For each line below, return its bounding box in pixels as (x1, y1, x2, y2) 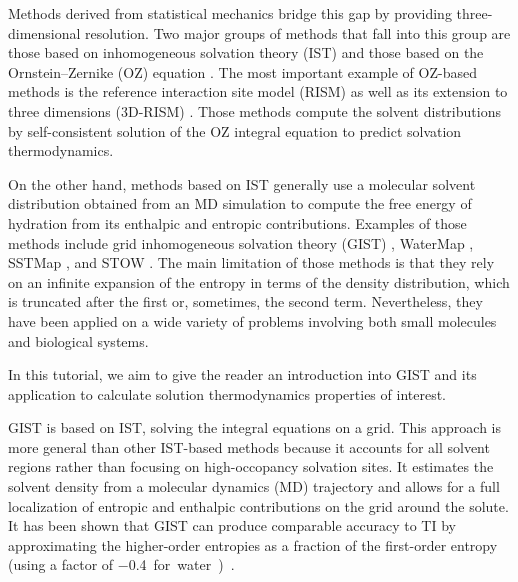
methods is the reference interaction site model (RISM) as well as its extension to (8, 81, 508, 102)
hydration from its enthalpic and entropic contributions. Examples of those (8, 212, 467, 233)
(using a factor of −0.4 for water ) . (8, 554, 235, 575)
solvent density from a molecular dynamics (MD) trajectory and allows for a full (8, 476, 500, 497)
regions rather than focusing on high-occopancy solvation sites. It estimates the (8, 456, 494, 477)
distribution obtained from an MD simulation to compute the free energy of (8, 193, 472, 214)
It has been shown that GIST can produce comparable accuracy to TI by (8, 515, 456, 536)
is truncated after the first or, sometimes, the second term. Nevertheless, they (8, 291, 483, 312)
